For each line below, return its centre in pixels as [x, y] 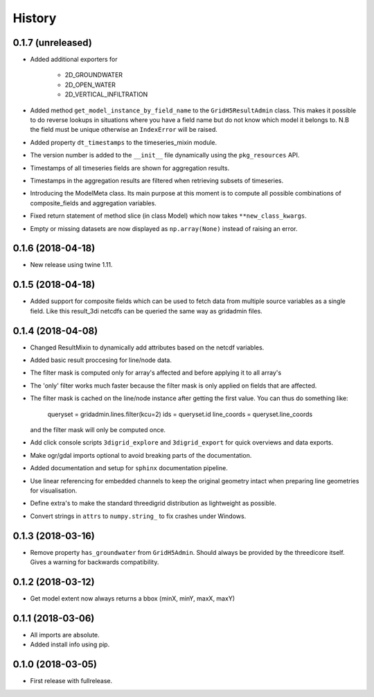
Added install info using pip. [70, 644]
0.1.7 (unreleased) [53, 43]
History [35, 18]
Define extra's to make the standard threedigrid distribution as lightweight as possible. [153, 504]
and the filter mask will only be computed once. [98, 429]
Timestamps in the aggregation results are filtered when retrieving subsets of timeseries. [157, 180]
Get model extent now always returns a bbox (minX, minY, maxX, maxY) [133, 598]
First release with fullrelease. [71, 681]
